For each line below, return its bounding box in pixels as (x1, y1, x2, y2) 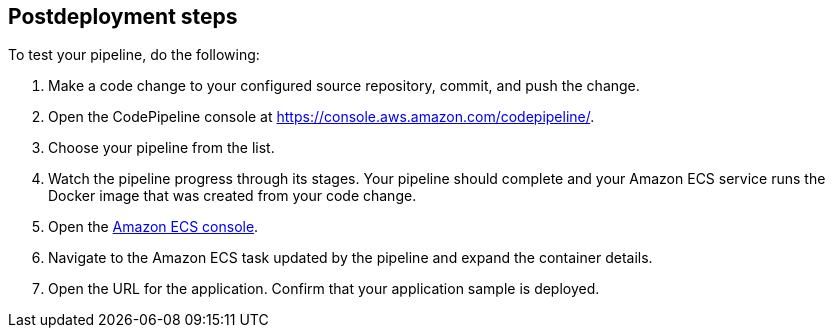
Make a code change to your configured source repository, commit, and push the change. (48, 77, 640, 95)
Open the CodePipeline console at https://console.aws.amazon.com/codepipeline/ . (48, 108, 595, 126)
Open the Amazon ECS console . (48, 218, 259, 236)
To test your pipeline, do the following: (8, 46, 260, 64)
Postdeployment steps (8, 4, 238, 29)
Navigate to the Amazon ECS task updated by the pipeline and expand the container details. (48, 249, 653, 267)
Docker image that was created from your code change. (48, 187, 417, 205)
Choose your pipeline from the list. (48, 139, 275, 157)
